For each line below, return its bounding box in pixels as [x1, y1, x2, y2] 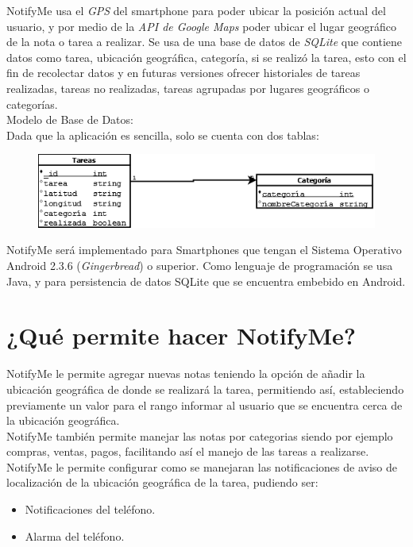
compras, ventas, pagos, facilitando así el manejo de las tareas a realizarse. [6, 443, 369, 460]
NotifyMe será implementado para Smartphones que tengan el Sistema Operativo [6, 241, 402, 258]
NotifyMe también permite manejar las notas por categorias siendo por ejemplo [6, 427, 393, 444]
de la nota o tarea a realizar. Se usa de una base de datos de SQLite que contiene [6, 33, 403, 50]
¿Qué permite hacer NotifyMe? [6, 319, 357, 352]
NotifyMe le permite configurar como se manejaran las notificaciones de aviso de [6, 458, 397, 475]
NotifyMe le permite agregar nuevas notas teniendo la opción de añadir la [6, 365, 365, 382]
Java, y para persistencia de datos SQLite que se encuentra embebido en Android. [6, 272, 406, 289]
